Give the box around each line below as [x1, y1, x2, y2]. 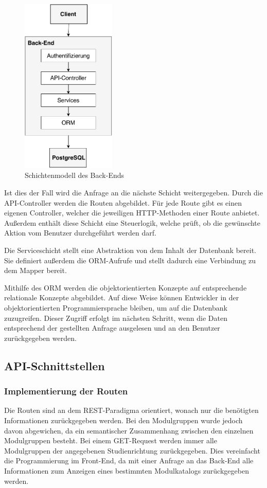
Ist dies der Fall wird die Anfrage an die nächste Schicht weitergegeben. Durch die [4, 187, 263, 198]
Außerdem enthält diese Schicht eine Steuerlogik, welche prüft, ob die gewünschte [4, 217, 261, 228]
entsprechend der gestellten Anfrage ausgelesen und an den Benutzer [4, 322, 220, 333]
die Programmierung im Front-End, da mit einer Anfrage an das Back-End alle [4, 455, 254, 466]
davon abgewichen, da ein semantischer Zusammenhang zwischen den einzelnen [4, 425, 254, 436]
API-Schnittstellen [4, 357, 105, 373]
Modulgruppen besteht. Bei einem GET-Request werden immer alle [4, 435, 217, 446]
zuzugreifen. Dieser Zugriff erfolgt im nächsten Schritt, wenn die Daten [4, 312, 227, 323]
